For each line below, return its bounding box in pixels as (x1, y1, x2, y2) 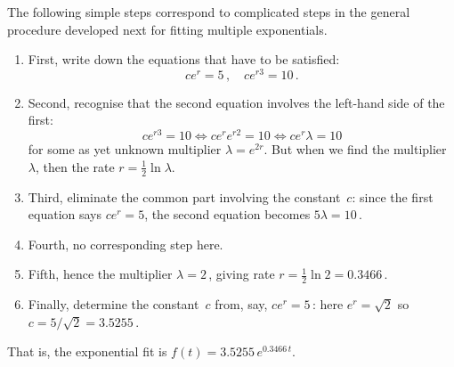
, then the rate (35, 157, 115, 175)
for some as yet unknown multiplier (28, 140, 222, 159)
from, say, (215, 295, 268, 314)
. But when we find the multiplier (263, 140, 447, 159)
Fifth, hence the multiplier (28, 265, 173, 283)
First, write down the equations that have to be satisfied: (28, 50, 340, 69)
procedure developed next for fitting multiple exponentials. (7, 20, 328, 38)
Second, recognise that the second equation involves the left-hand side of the (28, 93, 445, 111)
